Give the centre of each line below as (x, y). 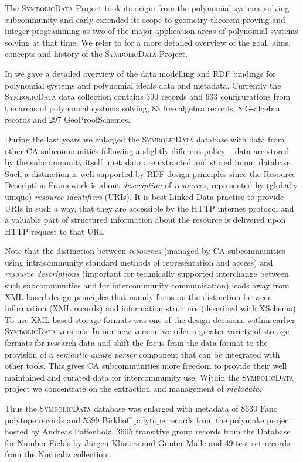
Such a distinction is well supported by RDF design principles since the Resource (150, 173)
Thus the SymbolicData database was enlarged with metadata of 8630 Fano (141, 408)
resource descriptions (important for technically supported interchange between (147, 274)
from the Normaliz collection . (59, 454)
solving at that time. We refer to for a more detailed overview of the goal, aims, (148, 42)
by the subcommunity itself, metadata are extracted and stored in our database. (149, 162)
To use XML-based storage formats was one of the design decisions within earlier (150, 319)
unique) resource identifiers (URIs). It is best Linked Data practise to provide (144, 196)
